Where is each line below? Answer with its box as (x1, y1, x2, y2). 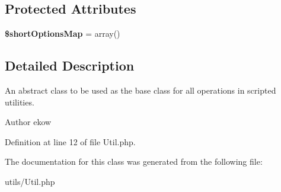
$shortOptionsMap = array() (5, 27, 120, 40)
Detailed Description (5, 56, 135, 75)
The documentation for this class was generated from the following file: (5, 155, 263, 168)
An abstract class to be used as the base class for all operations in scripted (5, 84, 276, 96)
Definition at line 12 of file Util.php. (5, 135, 136, 148)
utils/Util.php (5, 175, 55, 187)
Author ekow (5, 116, 52, 128)
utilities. (5, 95, 34, 108)
